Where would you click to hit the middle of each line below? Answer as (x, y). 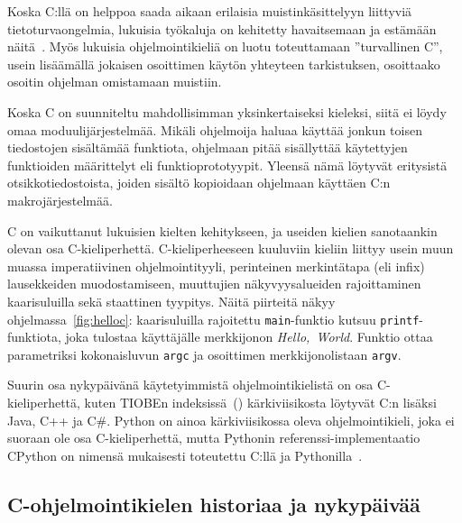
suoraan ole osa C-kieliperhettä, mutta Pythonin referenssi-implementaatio (214, 438)
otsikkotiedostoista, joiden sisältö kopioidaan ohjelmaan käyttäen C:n (199, 183)
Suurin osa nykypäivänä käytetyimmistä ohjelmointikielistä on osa (190, 385)
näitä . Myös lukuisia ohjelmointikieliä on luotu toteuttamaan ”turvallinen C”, (225, 46)
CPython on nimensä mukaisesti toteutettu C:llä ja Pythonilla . (185, 455)
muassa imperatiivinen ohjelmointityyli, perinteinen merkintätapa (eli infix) (216, 266)
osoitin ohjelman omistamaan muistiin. (115, 82)
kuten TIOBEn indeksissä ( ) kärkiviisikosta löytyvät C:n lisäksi (260, 402)
